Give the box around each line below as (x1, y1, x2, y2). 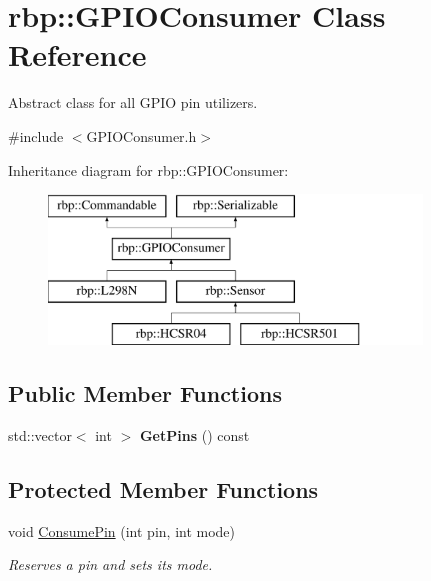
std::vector (8, 425, 72, 446)
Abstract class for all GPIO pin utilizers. (8, 92, 258, 113)
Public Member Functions (8, 378, 282, 409)
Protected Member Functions (8, 474, 319, 505)
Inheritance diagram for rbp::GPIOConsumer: (8, 159, 289, 180)
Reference (8, 34, 147, 75)
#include (8, 125, 64, 146)
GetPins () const (139, 425, 250, 446)
